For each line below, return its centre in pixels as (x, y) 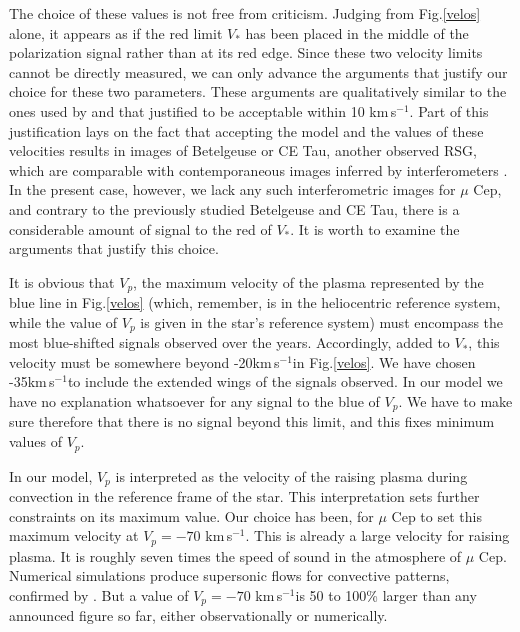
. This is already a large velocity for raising (377, 535)
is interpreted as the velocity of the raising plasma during (291, 475)
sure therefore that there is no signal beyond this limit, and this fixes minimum (252, 421)
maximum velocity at (74, 535)
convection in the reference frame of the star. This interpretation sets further (244, 495)
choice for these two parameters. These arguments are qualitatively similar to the (258, 91)
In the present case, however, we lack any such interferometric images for (232, 189)
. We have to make (455, 401)
